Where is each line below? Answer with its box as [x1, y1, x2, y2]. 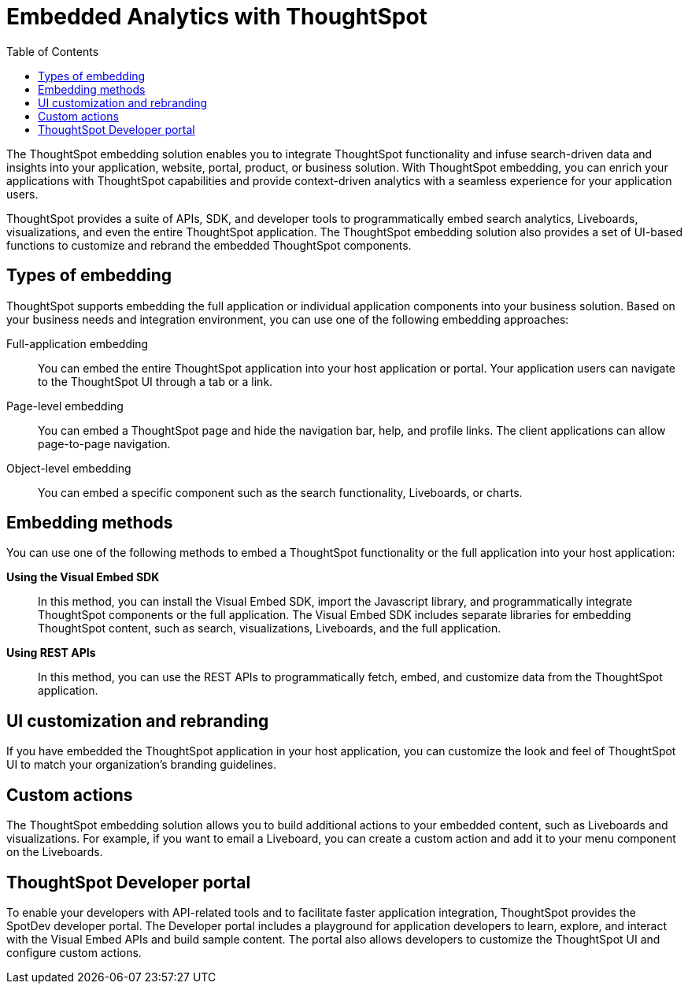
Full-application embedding [6, 336, 149, 350]
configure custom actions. [6, 945, 142, 959]
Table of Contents [6, 44, 99, 58]
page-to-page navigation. [38, 436, 171, 451]
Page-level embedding [6, 399, 124, 413]
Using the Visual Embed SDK [6, 570, 160, 584]
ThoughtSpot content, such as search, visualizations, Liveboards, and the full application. [38, 621, 501, 636]
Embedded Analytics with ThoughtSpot [6, 3, 427, 30]
